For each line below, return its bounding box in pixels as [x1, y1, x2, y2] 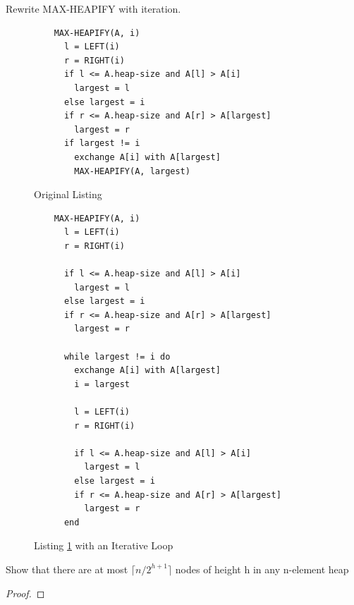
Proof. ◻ [6, 585, 45, 600]
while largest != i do [63, 351, 171, 362]
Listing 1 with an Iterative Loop [34, 538, 173, 553]
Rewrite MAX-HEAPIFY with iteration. [6, 1, 181, 16]
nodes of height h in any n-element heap [175, 561, 349, 576]
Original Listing [34, 187, 102, 202]
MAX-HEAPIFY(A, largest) [74, 166, 190, 176]
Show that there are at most [6, 561, 128, 576]
